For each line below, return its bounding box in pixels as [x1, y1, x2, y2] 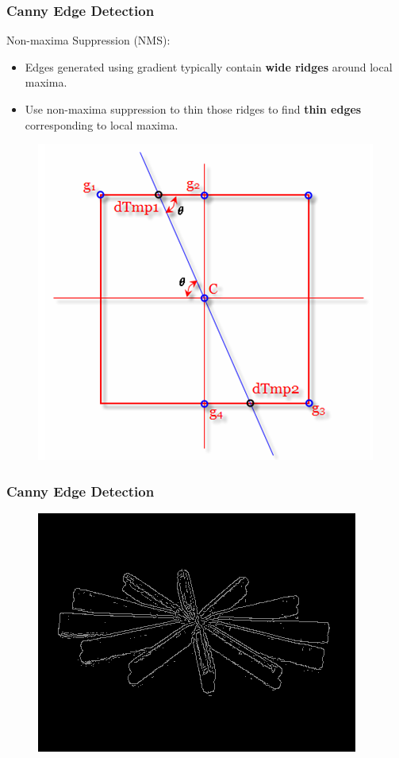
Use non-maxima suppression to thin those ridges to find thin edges [25, 101, 362, 117]
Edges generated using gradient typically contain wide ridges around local [25, 58, 393, 75]
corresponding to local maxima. [25, 116, 178, 133]
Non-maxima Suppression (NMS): [6, 32, 171, 48]
